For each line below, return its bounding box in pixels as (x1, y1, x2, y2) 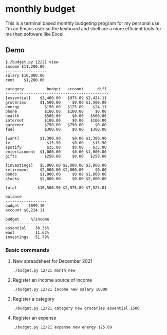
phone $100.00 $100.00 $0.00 (5, 109, 107, 114)
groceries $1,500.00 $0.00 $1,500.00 (5, 100, 107, 105)
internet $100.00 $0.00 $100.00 (5, 117, 107, 123)
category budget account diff (5, 86, 107, 91)
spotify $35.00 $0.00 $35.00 (5, 145, 107, 150)
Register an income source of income (12, 277, 92, 283)
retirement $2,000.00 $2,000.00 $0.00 (5, 167, 107, 172)
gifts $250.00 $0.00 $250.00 (5, 153, 107, 159)
